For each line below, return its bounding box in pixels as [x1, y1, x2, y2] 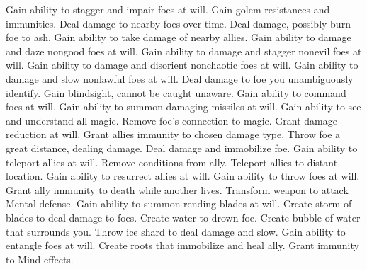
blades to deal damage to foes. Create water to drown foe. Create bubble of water [6, 210, 361, 224]
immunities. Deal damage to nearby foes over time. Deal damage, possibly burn [6, 16, 351, 30]
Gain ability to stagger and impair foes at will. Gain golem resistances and [6, 2, 330, 16]
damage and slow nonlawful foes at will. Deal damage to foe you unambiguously [6, 71, 354, 86]
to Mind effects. [6, 251, 74, 266]
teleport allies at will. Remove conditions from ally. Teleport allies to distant [6, 154, 338, 169]
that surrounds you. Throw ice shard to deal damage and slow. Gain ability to [6, 224, 346, 239]
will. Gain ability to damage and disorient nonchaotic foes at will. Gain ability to [6, 57, 358, 72]
